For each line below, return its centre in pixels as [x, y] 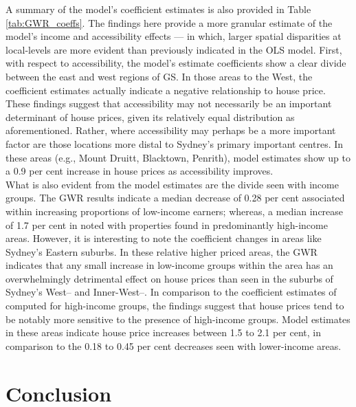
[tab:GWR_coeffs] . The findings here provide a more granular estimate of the [169, 22]
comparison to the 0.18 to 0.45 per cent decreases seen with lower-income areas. [174, 345]
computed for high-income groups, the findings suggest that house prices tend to [175, 306]
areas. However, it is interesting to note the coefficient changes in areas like [164, 238]
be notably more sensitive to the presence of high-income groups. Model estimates [178, 319]
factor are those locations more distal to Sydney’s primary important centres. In [175, 143]
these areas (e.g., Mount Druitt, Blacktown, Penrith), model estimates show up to [178, 157]
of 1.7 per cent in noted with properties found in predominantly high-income [167, 224]
